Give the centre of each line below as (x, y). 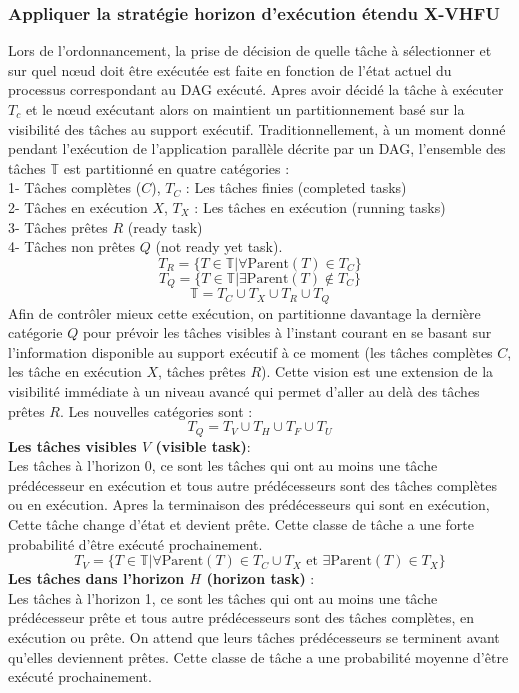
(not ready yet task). (219, 246)
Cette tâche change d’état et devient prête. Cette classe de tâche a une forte (241, 524)
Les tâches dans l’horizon (96, 578)
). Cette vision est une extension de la (377, 371)
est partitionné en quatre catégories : (176, 167)
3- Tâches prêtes (58, 226)
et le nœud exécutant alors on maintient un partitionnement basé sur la (245, 109)
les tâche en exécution (75, 371)
